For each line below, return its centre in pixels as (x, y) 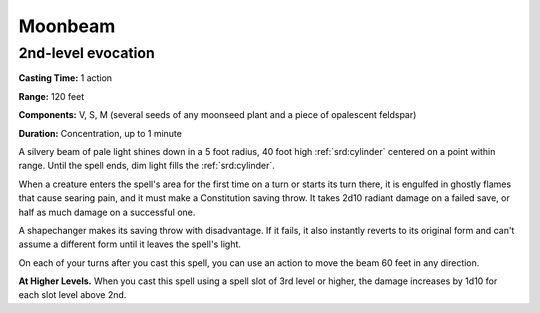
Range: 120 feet (51, 96)
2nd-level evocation (86, 53)
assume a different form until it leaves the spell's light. (130, 244)
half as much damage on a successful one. (107, 212)
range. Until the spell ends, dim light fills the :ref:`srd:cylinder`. (146, 166)
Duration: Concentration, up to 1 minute (100, 133)
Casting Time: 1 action (65, 78)
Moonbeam (67, 26)
